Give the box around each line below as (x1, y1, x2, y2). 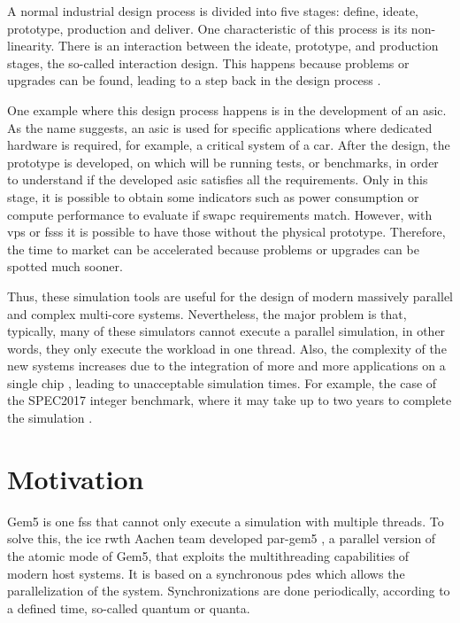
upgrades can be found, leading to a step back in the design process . (7, 71, 381, 90)
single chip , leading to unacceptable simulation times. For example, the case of (7, 373, 437, 392)
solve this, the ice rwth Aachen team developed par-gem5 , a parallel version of (7, 529, 436, 548)
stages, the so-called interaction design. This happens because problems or (7, 53, 410, 72)
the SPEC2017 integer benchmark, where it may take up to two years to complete (7, 391, 452, 409)
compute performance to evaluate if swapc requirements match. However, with (7, 205, 433, 223)
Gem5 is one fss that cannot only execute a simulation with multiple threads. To (7, 511, 444, 530)
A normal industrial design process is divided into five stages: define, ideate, (7, 2, 418, 19)
